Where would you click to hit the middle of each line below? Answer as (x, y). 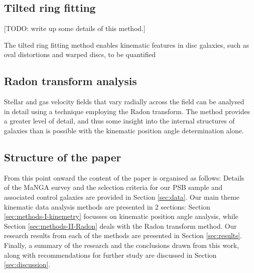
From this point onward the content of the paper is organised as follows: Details (124, 177)
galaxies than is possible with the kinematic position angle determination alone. (124, 130)
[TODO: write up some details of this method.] (75, 28)
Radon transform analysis (71, 81)
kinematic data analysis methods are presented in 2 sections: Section (107, 206)
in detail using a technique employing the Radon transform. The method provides (127, 111)
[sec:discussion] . (27, 264)
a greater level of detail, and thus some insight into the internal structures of (119, 121)
